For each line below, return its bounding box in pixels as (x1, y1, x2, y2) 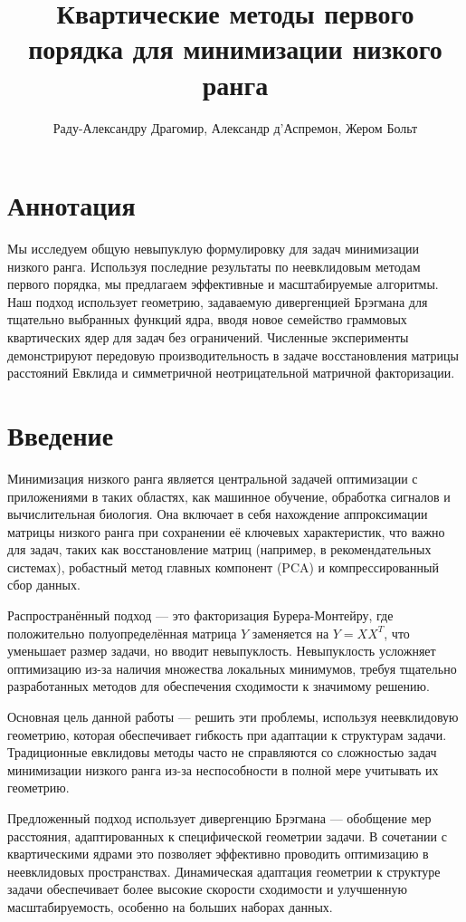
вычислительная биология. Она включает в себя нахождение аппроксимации (7, 504, 428, 523)
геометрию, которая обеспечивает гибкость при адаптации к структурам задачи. (7, 725, 447, 744)
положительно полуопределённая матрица (7, 623, 237, 642)
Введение (7, 416, 114, 453)
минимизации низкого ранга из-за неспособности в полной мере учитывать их (7, 760, 439, 779)
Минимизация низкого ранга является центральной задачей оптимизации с (7, 468, 418, 487)
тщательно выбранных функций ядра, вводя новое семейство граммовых (7, 310, 407, 329)
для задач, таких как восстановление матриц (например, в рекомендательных (7, 540, 432, 559)
